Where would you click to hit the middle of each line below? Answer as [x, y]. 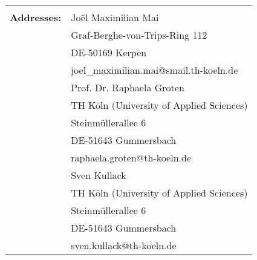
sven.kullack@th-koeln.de [124, 245]
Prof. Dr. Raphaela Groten [128, 87]
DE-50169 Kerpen [109, 52]
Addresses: [36, 17]
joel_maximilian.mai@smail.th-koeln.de [155, 70]
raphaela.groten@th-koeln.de [131, 158]
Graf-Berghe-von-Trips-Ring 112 [139, 35]
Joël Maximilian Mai [115, 17]
